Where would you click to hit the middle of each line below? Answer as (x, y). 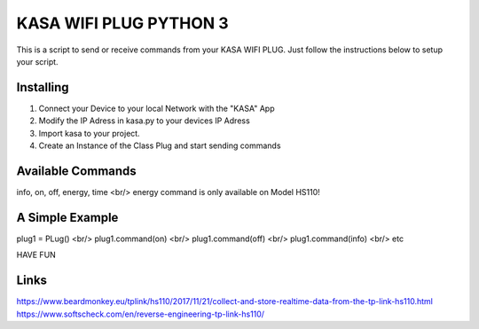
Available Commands (76, 171)
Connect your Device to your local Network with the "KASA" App (157, 108)
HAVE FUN (36, 255)
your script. (37, 61)
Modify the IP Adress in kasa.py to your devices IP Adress (144, 121)
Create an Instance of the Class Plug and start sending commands (160, 145)
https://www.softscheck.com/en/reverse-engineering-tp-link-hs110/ (141, 314)
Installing (43, 87)
